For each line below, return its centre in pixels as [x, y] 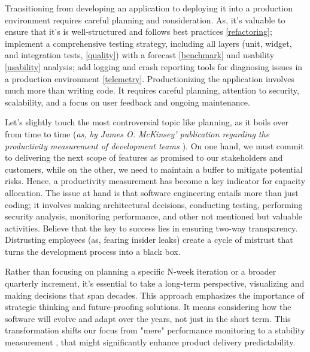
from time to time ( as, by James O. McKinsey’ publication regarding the [137, 133]
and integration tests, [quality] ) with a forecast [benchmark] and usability [140, 55]
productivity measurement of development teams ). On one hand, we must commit [154, 145]
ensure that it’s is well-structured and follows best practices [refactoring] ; [139, 31]
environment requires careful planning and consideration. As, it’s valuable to [145, 19]
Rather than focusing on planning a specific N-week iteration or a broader [141, 271]
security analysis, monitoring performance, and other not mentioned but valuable [154, 216]
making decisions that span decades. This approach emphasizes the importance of [154, 295]
